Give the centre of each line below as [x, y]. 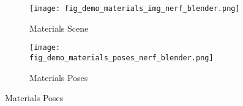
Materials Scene [59, 28]
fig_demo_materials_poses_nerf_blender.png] [121, 58]
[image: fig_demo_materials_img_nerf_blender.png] [135, 9]
